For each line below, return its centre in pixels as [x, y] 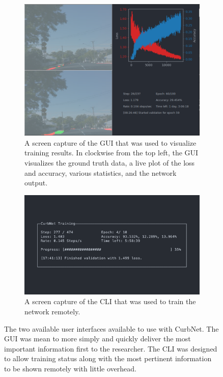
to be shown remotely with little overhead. [70, 368]
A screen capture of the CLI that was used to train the [110, 301]
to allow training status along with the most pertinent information [108, 358]
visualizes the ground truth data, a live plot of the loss [110, 162]
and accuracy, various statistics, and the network [101, 172]
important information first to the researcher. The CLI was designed [111, 348]
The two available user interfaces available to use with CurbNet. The [111, 328]
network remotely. [52, 311]
